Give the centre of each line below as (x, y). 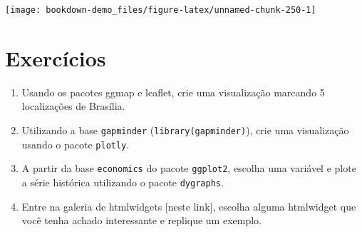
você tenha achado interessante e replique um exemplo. (141, 220)
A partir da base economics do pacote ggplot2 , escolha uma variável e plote (189, 168)
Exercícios (56, 57)
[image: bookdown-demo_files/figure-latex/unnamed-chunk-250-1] (161, 10)
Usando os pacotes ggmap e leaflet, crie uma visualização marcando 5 (173, 92)
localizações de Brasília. (73, 106)
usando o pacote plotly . (76, 144)
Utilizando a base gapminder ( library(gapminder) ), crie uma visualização (185, 130)
